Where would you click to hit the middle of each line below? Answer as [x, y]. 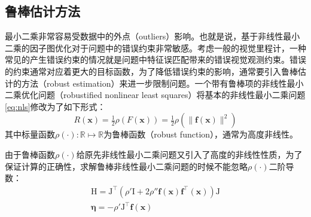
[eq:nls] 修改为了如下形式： [55, 106]
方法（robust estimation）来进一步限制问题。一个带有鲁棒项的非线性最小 [162, 83]
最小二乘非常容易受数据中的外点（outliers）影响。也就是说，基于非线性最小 [153, 36]
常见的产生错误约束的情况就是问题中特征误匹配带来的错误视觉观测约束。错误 [155, 59]
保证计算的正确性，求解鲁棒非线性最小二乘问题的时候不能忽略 [126, 166]
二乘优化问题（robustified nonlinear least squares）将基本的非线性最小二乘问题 [155, 95]
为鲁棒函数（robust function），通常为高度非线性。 [201, 134]
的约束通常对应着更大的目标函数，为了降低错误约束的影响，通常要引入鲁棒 [151, 71]
